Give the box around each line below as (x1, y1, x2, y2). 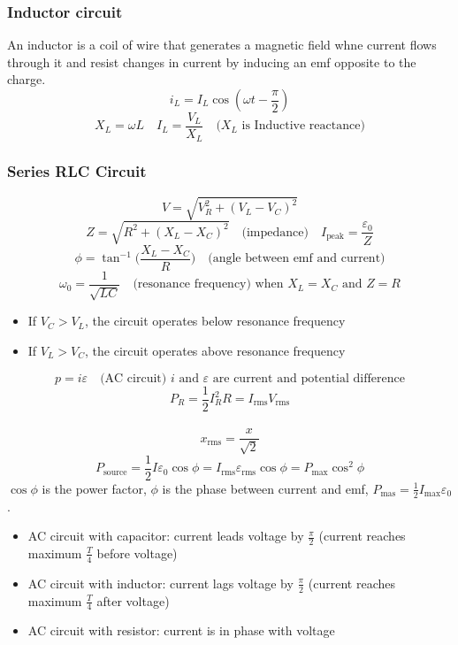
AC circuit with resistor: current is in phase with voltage (27, 621, 335, 640)
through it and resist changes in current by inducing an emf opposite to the (7, 52, 416, 71)
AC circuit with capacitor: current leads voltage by (27, 526, 304, 545)
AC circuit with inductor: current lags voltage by (27, 573, 294, 592)
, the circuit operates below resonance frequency (85, 311, 346, 330)
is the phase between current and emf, (162, 479, 369, 497)
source (103, 467, 127, 477)
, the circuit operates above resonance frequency (85, 341, 346, 359)
